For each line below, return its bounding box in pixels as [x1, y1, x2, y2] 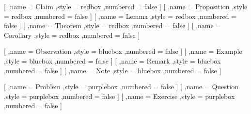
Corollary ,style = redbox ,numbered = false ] [4, 30, 140, 40]
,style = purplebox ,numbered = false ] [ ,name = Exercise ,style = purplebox [4, 91, 235, 101]
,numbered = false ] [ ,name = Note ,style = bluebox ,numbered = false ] [4, 65, 221, 75]
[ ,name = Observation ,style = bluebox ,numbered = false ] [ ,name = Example [4, 46, 242, 56]
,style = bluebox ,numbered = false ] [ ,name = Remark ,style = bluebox [4, 55, 221, 65]
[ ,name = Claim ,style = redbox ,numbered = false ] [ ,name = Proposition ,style [4, 1, 248, 11]
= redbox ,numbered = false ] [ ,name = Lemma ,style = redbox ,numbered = [4, 11, 236, 21]
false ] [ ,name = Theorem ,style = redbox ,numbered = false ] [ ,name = [4, 20, 221, 31]
